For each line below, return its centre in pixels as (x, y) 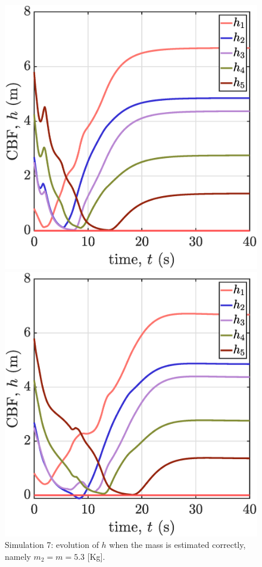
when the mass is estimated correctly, (177, 545)
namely (18, 556)
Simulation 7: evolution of (52, 545)
